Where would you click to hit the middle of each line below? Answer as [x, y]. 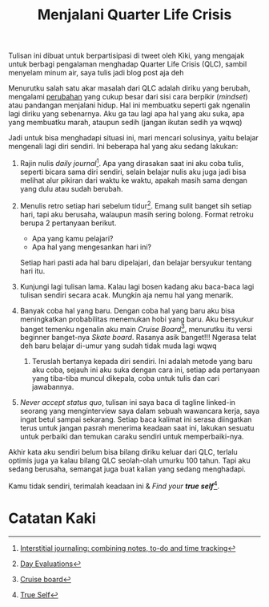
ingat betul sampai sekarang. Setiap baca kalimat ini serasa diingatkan [136, 419]
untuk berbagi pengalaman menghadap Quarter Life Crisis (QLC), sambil [128, 64]
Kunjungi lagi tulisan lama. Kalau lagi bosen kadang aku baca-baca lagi [137, 286]
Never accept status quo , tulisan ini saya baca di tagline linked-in [128, 403]
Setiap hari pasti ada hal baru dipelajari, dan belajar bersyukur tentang [136, 262]
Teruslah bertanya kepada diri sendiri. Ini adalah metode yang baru [142, 362]
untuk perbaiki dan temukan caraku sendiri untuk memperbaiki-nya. [132, 437]
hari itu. [32, 271]
